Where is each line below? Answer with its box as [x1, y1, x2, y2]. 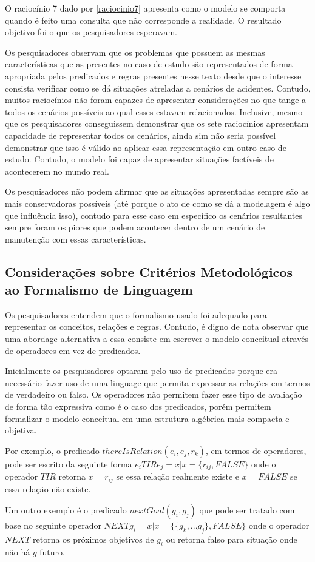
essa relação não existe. [5, 482, 91, 495]
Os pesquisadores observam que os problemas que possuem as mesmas [5, 45, 265, 58]
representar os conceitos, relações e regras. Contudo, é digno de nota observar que [5, 320, 309, 333]
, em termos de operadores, [205, 444, 307, 457]
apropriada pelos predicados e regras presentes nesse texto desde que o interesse [5, 69, 302, 82]
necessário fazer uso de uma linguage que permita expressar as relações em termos [5, 376, 310, 389]
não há [5, 545, 30, 558]
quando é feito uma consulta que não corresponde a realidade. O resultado [5, 13, 282, 26]
